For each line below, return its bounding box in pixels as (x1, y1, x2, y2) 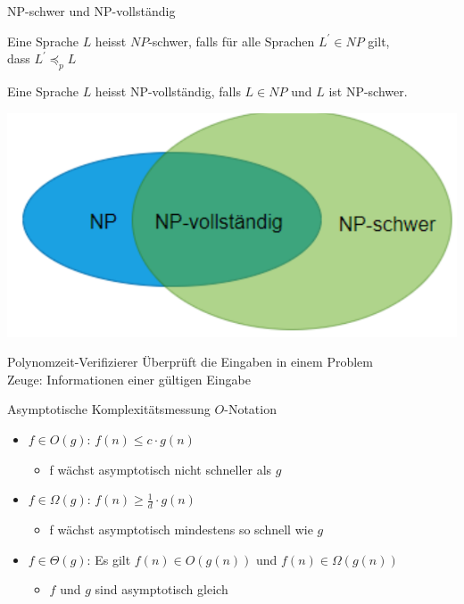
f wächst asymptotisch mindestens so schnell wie (49, 519, 313, 538)
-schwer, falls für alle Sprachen (148, 31, 315, 50)
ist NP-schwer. (328, 81, 408, 100)
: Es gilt (87, 550, 131, 568)
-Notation (224, 400, 277, 418)
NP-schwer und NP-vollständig (7, 2, 176, 20)
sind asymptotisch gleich (95, 580, 228, 599)
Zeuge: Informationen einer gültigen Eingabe (7, 369, 251, 388)
